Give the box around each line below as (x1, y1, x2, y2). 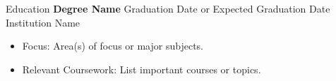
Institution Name (6, 15, 80, 29)
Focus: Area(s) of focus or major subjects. (22, 38, 203, 53)
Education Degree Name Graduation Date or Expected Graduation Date (6, 1, 330, 15)
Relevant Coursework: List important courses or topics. (22, 61, 261, 76)
